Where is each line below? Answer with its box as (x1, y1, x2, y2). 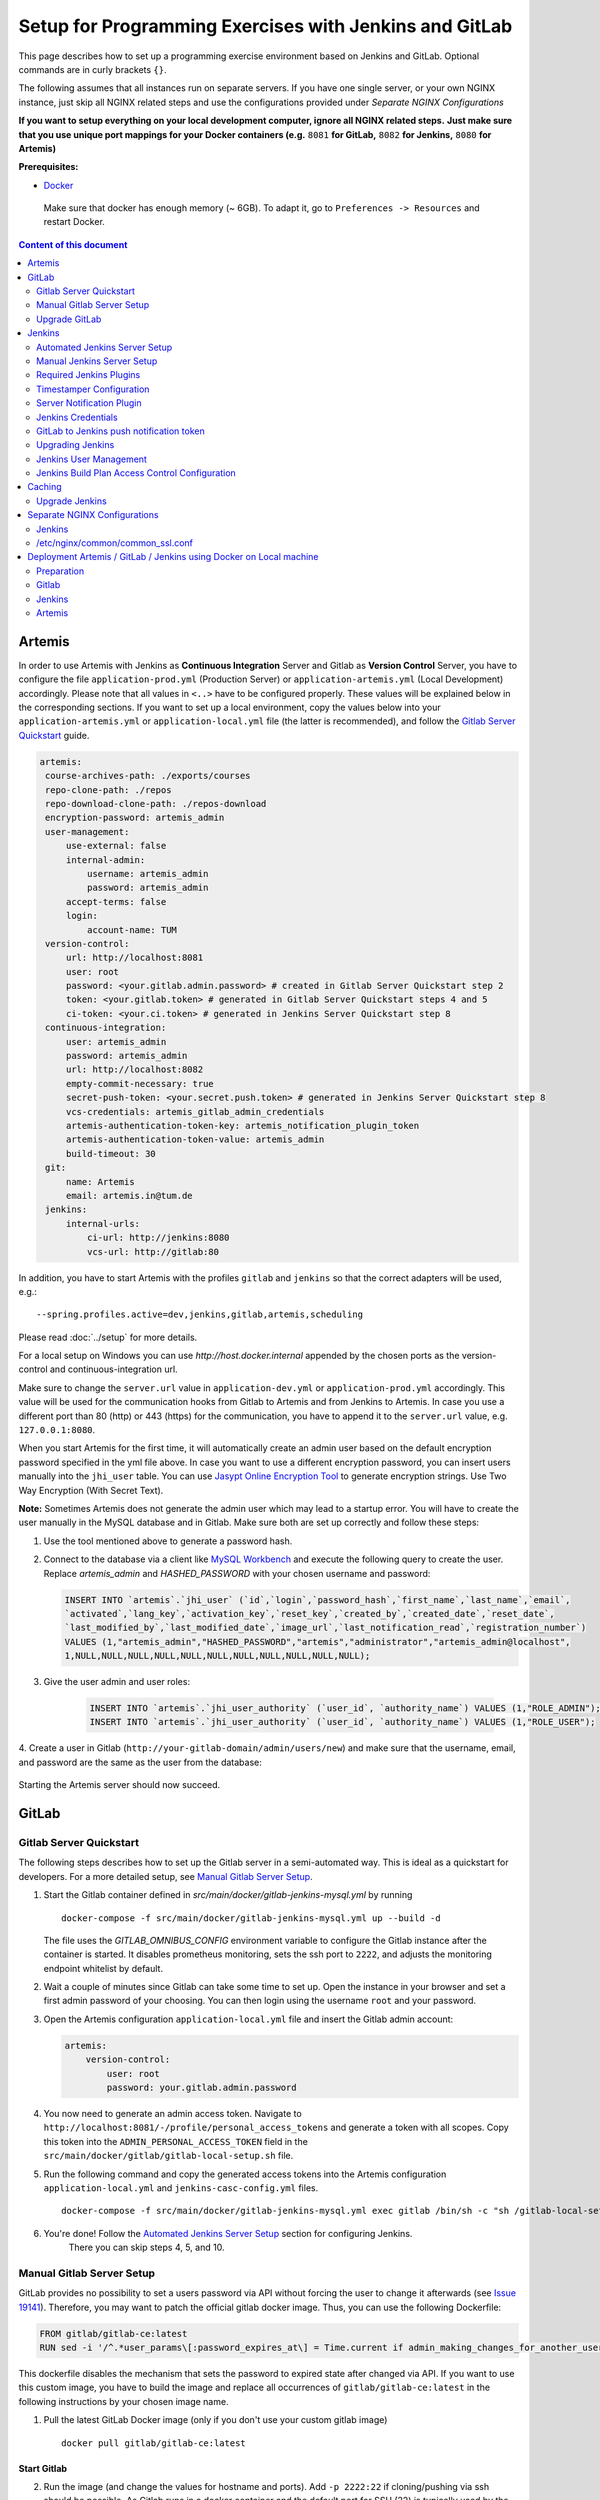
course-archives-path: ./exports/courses (45, 770, 251, 782)
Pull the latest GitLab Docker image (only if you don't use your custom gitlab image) (43, 2414, 388, 2426)
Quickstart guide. (18, 729, 90, 741)
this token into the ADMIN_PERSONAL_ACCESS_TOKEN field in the (43, 2135, 309, 2147)
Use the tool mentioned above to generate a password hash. (43, 1535, 293, 1547)
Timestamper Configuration (36, 383, 150, 395)
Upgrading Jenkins (36, 439, 115, 451)
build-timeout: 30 (65, 1148, 157, 1159)
